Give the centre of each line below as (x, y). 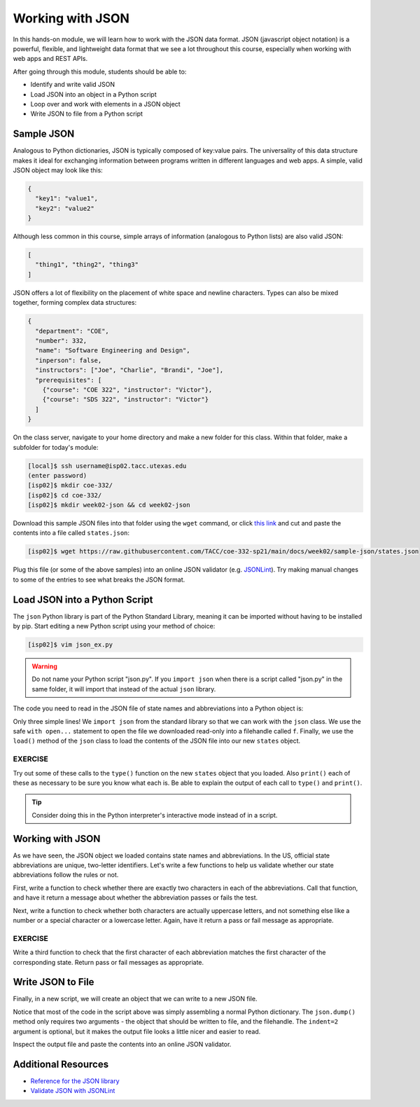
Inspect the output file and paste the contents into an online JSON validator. (122, 1044)
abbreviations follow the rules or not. (66, 875)
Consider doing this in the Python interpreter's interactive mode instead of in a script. (155, 815)
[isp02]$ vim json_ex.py (70, 645)
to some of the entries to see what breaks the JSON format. (99, 579)
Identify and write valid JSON (73, 85)
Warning (44, 666)
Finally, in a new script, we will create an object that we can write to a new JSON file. (135, 999)
